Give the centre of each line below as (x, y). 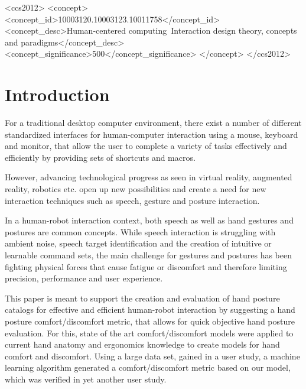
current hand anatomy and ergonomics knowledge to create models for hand (142, 344)
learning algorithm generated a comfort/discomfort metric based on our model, (148, 367)
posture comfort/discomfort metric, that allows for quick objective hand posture (150, 321)
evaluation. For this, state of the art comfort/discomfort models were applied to (149, 333)
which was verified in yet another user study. (86, 379)
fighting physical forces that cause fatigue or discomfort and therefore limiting (146, 266)
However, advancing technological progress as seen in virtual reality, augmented (149, 177)
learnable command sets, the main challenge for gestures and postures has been (148, 255)
